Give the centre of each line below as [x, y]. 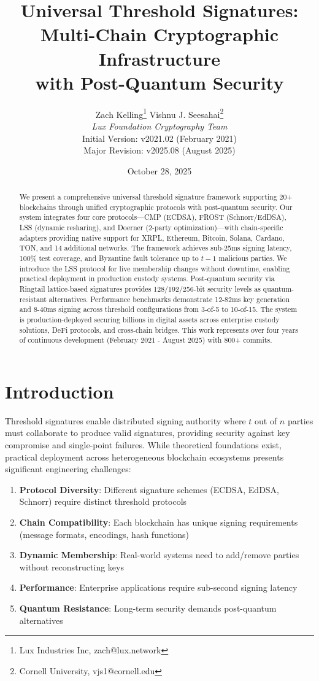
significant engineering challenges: [68, 469]
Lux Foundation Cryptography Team [159, 126]
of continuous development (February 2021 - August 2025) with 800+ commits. [146, 340]
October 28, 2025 [159, 170]
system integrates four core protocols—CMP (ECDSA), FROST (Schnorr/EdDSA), [153, 217]
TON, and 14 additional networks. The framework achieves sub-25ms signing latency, [156, 248]
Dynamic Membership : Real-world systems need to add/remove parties [159, 555]
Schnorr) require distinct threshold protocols [103, 501]
